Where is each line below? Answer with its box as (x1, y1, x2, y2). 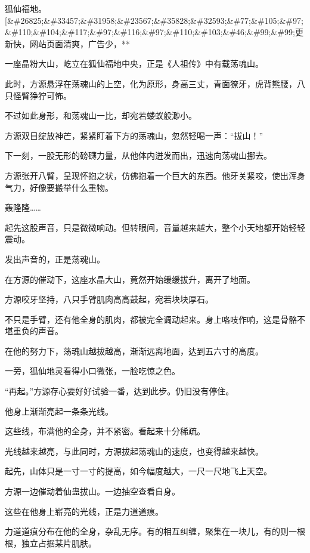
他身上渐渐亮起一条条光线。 (5, 404, 113, 417)
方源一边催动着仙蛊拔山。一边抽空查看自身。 (5, 485, 180, 498)
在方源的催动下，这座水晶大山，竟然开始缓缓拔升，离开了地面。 (5, 273, 255, 285)
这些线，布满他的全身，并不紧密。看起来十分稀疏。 (5, 425, 205, 437)
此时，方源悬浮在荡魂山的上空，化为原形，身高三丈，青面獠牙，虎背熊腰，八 (5, 77, 305, 89)
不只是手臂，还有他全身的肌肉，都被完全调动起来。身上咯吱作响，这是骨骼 (5, 313, 297, 325)
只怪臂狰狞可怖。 (5, 89, 72, 101)
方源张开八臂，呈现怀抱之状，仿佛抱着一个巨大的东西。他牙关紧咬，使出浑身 (5, 169, 305, 181)
